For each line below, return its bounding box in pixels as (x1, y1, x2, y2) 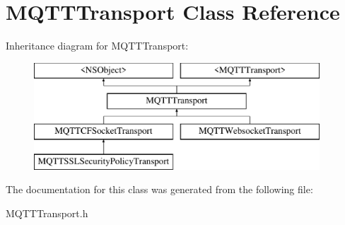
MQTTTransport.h (6, 206, 88, 221)
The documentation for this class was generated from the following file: (6, 182, 313, 197)
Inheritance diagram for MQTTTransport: (6, 38, 189, 53)
